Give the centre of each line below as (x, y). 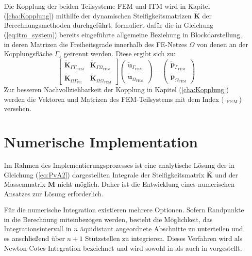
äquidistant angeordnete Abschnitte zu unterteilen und (162, 229)
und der (227, 174)
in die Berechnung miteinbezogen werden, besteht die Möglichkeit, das (108, 219)
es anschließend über (34, 238)
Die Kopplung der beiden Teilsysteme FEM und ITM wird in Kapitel (107, 6)
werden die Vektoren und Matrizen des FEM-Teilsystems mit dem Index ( (114, 99)
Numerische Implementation (101, 141)
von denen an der (223, 44)
